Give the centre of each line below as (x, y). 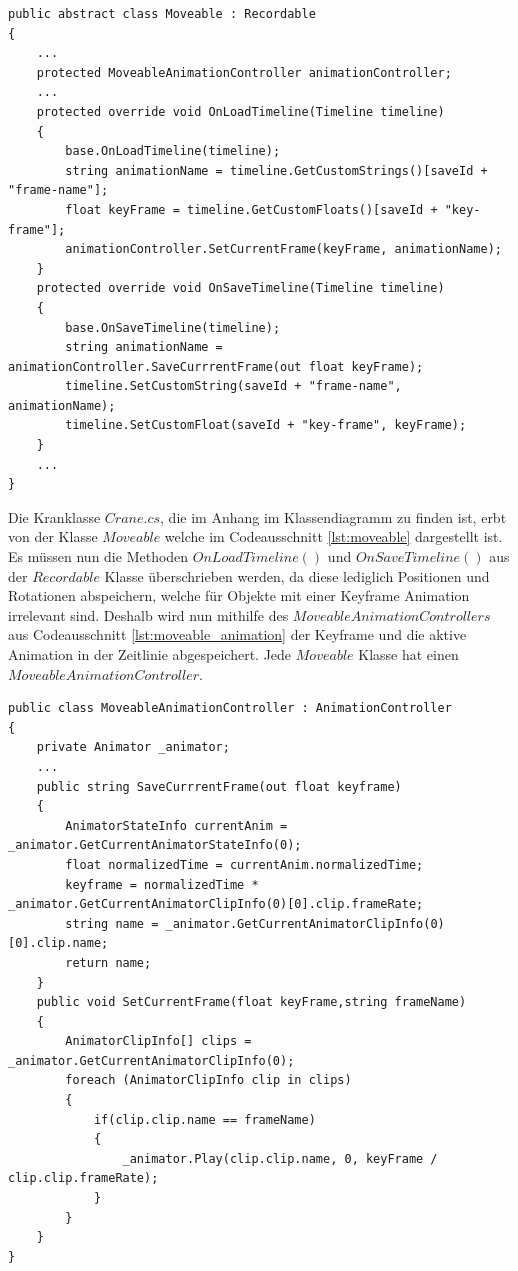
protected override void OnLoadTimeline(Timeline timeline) (240, 111)
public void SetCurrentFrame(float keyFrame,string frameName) (251, 1002)
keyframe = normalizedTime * (162, 884)
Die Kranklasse (54, 516)
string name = (112, 923)
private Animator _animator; (133, 747)
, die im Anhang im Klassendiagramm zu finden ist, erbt (333, 516)
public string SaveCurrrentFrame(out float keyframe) (219, 786)
